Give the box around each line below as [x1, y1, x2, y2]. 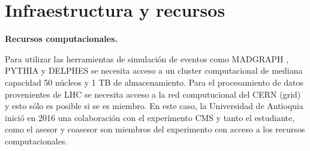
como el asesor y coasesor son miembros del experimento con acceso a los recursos [5, 123, 305, 135]
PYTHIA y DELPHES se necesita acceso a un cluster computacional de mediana [5, 64, 303, 77]
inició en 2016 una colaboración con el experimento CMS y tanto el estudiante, [5, 111, 295, 123]
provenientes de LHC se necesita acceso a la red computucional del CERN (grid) [5, 87, 301, 100]
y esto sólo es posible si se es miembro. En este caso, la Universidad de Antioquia [5, 99, 303, 112]
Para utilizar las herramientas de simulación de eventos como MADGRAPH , [5, 52, 289, 65]
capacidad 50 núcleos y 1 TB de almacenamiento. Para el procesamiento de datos [5, 75, 304, 88]
